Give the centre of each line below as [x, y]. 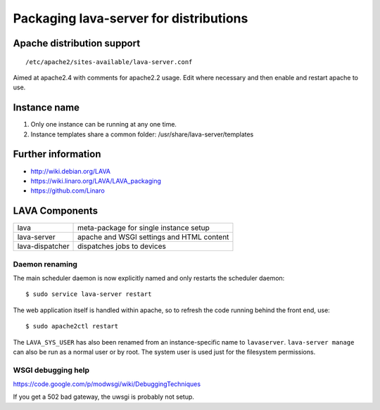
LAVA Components [56, 211]
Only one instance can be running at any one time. [104, 124]
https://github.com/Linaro [68, 191]
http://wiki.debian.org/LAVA [70, 171]
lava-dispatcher [43, 246]
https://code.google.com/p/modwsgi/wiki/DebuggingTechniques [107, 384]
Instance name [46, 108]
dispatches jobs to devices [122, 246]
